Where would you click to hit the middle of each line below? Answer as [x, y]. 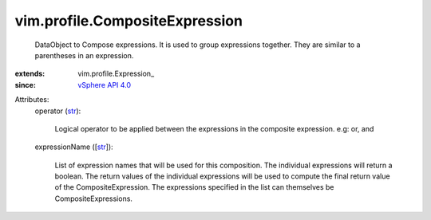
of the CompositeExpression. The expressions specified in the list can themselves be [194, 187]
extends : [30, 74]
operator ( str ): [58, 111]
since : [25, 84]
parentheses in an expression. [84, 55]
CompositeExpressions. [94, 198]
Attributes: [32, 100]
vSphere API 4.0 [105, 84]
